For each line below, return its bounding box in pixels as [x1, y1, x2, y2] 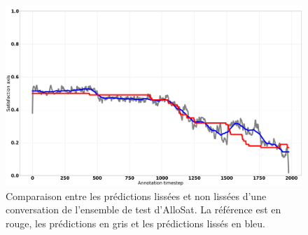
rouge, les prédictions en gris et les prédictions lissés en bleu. [6, 215, 265, 230]
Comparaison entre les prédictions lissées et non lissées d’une [6, 188, 267, 203]
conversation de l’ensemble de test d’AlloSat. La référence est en [6, 202, 281, 217]
